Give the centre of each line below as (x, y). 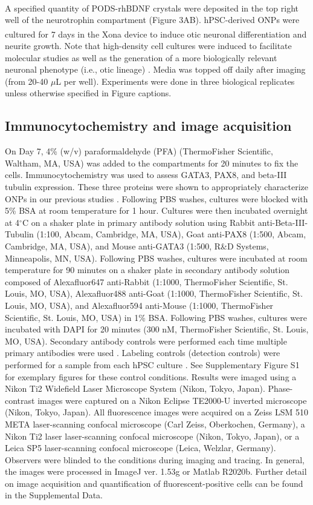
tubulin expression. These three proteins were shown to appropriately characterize (156, 187)
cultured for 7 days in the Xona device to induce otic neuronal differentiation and (156, 34)
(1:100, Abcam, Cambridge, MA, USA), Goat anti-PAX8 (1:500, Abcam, (171, 234)
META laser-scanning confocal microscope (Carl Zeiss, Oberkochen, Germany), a (155, 424)
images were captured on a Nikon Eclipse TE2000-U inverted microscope (172, 400)
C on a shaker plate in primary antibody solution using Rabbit (139, 222)
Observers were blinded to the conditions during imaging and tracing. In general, (155, 459)
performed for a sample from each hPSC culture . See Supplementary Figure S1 (152, 364)
